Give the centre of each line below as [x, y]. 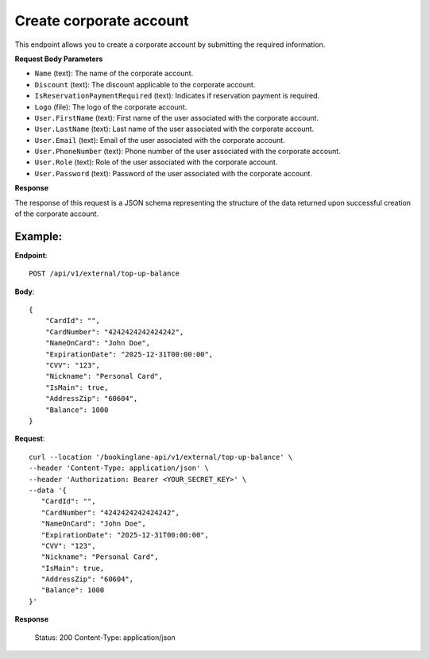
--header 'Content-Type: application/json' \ [119, 468]
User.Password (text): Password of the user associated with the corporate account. [174, 173]
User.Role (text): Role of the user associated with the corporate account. [156, 162]
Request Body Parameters [59, 59]
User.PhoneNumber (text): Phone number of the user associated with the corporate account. [187, 152]
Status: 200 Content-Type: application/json [105, 637]
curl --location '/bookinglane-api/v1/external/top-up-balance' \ [161, 457]
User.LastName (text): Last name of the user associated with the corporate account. [174, 129]
